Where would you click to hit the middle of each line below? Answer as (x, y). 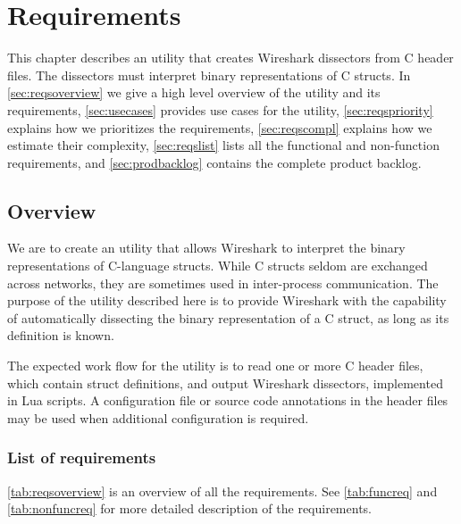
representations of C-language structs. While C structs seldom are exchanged (218, 266)
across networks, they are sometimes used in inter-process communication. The (223, 283)
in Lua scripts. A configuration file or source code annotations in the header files (228, 400)
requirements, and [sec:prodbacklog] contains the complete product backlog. (214, 162)
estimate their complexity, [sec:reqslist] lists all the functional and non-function (223, 145)
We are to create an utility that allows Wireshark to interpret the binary (206, 248)
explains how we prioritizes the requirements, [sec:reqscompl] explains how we (220, 127)
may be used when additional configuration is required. (158, 417)
